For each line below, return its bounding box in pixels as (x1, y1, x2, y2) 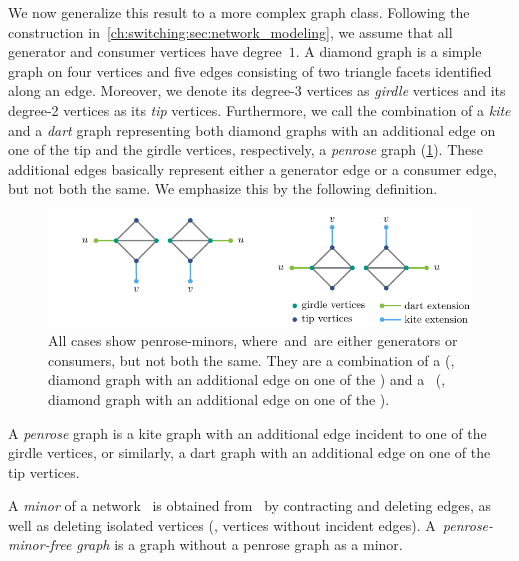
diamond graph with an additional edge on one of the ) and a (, (48, 369, 446, 390)
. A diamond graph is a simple (295, 41, 482, 62)
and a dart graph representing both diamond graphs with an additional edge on (8, 119, 496, 140)
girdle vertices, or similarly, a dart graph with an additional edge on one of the (8, 442, 491, 463)
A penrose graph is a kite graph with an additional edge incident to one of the (8, 422, 487, 443)
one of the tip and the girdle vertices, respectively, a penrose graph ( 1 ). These (8, 139, 483, 160)
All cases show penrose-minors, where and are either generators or (48, 330, 458, 351)
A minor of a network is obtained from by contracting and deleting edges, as (8, 495, 492, 516)
